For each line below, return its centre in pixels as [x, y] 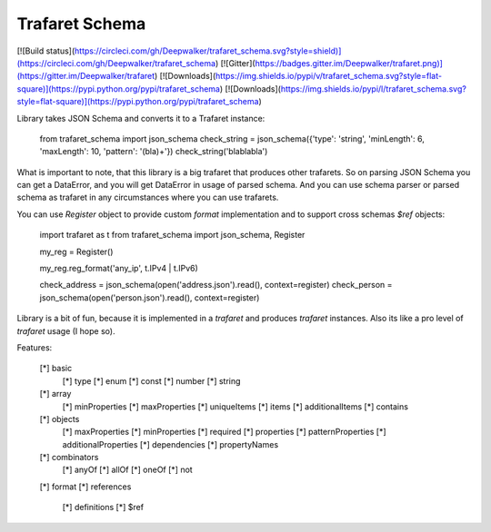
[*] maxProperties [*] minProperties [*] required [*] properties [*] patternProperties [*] [224, 432]
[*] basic [56, 369]
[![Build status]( [46, 51]
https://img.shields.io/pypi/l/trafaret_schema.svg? [374, 89]
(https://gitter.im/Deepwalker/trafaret [86, 76]
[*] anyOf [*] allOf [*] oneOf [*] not [127, 470]
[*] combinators [69, 458]
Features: [35, 347]
